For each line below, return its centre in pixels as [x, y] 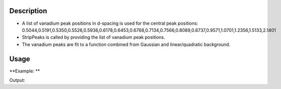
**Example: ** [25, 71]
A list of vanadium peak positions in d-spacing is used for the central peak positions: [110, 23]
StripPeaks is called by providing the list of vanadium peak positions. [93, 37]
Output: [17, 80]
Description [28, 11]
